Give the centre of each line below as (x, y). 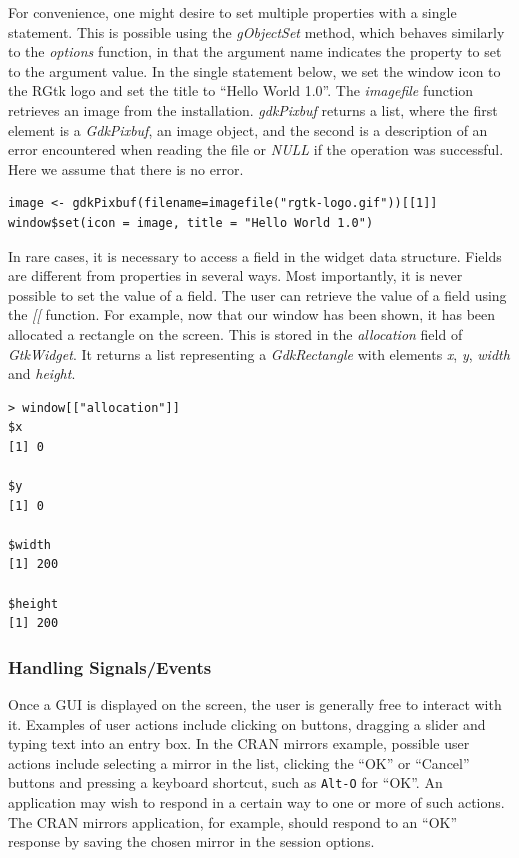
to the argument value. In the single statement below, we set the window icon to (254, 70)
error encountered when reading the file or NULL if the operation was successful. (256, 149)
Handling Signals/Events (110, 666)
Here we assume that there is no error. (126, 168)
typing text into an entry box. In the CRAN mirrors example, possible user (239, 743)
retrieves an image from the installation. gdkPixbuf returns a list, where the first (253, 109)
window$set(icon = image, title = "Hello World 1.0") (191, 222)
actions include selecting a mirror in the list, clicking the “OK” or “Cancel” (239, 762)
